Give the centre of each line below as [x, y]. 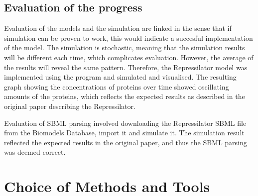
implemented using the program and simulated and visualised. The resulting [120, 77]
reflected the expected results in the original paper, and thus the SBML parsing [126, 142]
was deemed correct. [35, 152]
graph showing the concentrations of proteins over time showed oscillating [117, 86]
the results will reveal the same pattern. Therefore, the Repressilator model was [126, 67]
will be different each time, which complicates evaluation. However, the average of [129, 57]
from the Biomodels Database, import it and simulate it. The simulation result [124, 133]
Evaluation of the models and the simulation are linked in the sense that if [118, 28]
